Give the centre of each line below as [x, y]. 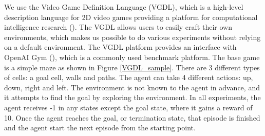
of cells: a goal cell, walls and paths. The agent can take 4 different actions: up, [129, 77]
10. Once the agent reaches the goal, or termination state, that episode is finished [132, 117]
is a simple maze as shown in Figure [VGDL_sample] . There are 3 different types [132, 67]
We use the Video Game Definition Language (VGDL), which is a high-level [124, 7]
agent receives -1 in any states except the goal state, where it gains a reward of [128, 107]
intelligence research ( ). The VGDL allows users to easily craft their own [118, 27]
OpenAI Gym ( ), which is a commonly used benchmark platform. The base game [132, 57]
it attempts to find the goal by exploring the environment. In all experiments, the [132, 97]
